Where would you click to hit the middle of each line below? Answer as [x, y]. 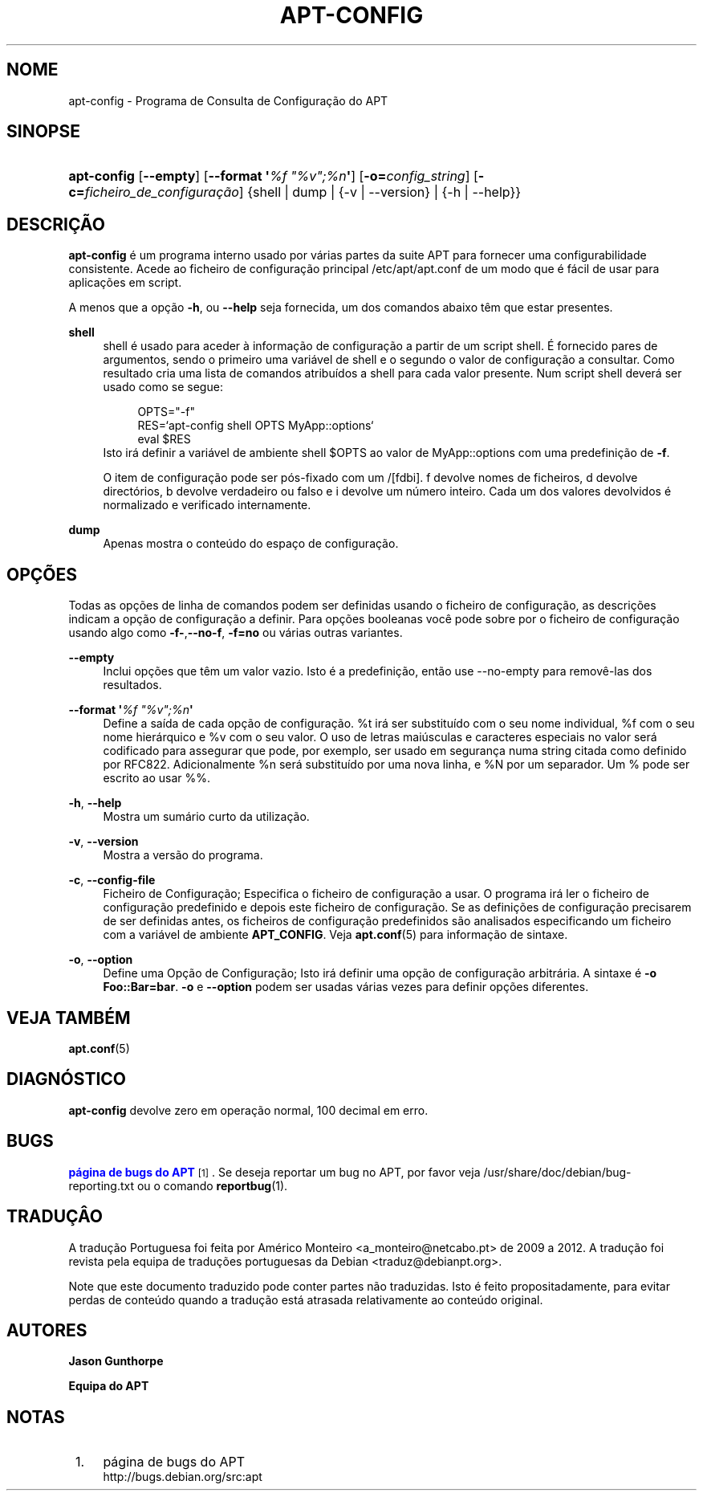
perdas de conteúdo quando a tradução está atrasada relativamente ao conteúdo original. [306, 1299]
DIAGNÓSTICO [67, 1079]
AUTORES [47, 1330]
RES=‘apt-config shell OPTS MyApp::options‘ [256, 426]
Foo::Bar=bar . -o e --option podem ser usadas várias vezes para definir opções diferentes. [346, 987]
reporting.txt [101, 1185]
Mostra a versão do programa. [183, 855]
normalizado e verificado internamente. [207, 505]
